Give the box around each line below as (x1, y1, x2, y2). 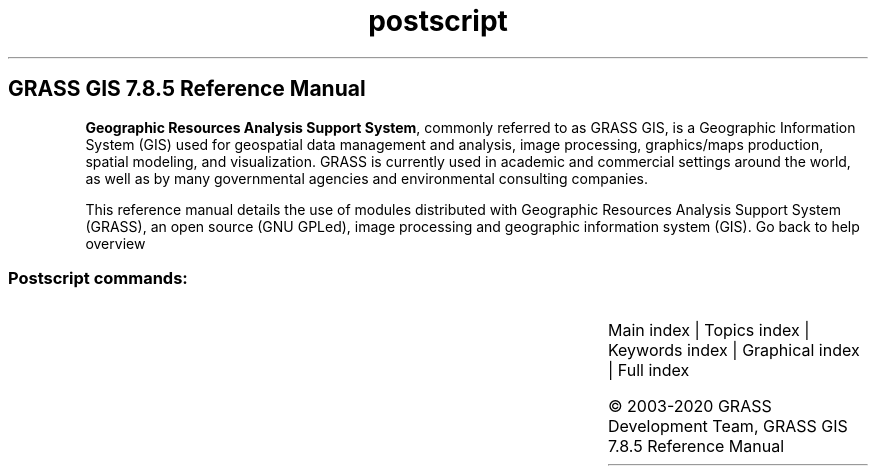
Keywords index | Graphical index (607, 340, 860, 361)
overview (85, 234, 146, 252)
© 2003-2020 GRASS (607, 396, 772, 417)
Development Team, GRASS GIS (607, 416, 848, 437)
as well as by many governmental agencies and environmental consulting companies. (85, 169, 649, 187)
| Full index (607, 360, 690, 381)
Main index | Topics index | (607, 320, 810, 341)
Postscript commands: (8, 267, 188, 288)
